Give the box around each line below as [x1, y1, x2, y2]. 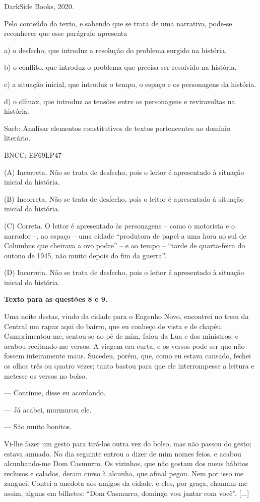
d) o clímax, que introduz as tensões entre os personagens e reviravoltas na [4, 96, 235, 106]
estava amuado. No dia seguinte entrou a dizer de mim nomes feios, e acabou [4, 448, 241, 459]
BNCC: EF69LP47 [4, 149, 62, 160]
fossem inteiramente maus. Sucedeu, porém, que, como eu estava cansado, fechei [4, 350, 251, 361]
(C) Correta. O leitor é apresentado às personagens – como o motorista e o [4, 220, 235, 231]
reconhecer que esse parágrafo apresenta [4, 28, 127, 38]
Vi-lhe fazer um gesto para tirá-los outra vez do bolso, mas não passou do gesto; [4, 438, 252, 448]
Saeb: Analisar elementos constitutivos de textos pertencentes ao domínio [4, 122, 230, 133]
